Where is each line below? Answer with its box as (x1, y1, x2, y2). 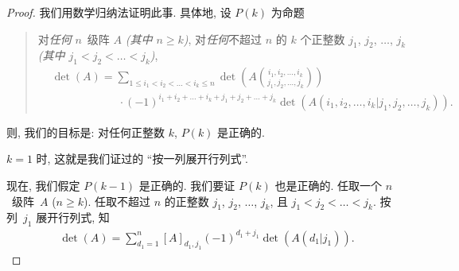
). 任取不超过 (83, 192, 150, 209)
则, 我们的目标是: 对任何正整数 (6, 123, 165, 140)
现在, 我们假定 (6, 176, 80, 193)
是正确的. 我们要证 (138, 176, 235, 193)
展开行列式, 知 (36, 209, 110, 226)
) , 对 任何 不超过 (183, 30, 263, 47)
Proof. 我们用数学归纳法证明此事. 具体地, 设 (6, 4, 231, 20)
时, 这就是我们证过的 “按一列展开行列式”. (36, 150, 248, 167)
